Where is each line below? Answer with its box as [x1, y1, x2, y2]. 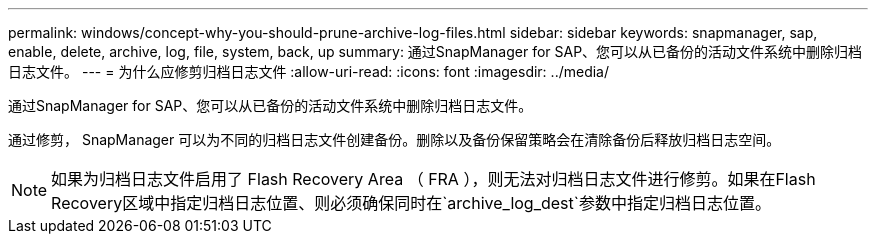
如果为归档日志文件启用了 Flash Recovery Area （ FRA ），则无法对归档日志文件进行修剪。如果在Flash [51, 169, 816, 189]
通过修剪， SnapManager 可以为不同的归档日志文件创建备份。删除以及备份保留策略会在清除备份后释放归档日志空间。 [8, 131, 781, 148]
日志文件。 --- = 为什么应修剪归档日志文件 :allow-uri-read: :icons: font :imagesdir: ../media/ [8, 63, 610, 80]
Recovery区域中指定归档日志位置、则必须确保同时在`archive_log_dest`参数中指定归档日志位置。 [51, 193, 771, 213]
